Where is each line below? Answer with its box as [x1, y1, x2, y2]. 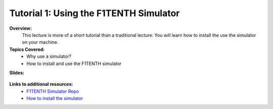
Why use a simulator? [26, 53, 72, 60]
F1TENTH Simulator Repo [26, 88, 79, 94]
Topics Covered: [9, 46, 45, 52]
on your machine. [22, 39, 59, 45]
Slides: [9, 70, 25, 76]
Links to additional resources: [9, 81, 73, 87]
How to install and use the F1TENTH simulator [26, 61, 122, 67]
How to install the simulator [26, 95, 83, 101]
